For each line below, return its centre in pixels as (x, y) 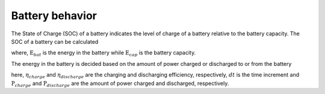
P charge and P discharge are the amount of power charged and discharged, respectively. (120, 84)
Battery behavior (54, 16)
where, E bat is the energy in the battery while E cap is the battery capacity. (104, 54)
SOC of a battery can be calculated (55, 41)
